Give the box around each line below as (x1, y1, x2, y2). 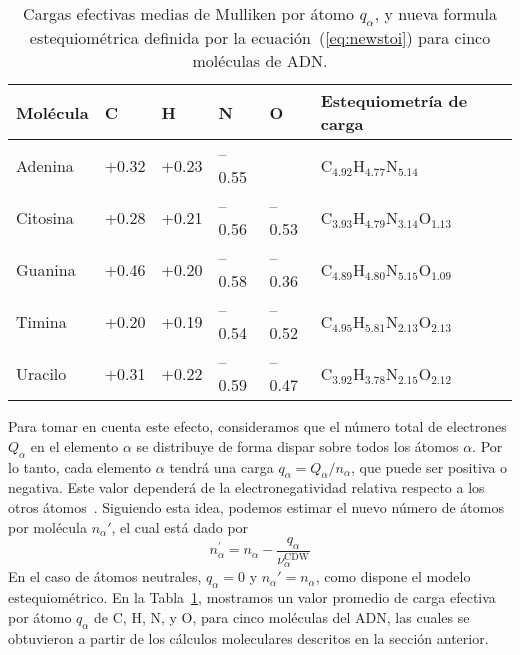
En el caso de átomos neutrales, (8, 566, 202, 587)
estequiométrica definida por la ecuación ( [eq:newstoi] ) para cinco (29, 26, 491, 50)
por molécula (8, 516, 87, 537)
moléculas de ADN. (192, 49, 328, 73)
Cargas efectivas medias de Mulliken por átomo (23, 2, 355, 25)
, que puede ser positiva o (350, 456, 508, 477)
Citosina (16, 205, 74, 229)
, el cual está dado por (111, 516, 249, 537)
